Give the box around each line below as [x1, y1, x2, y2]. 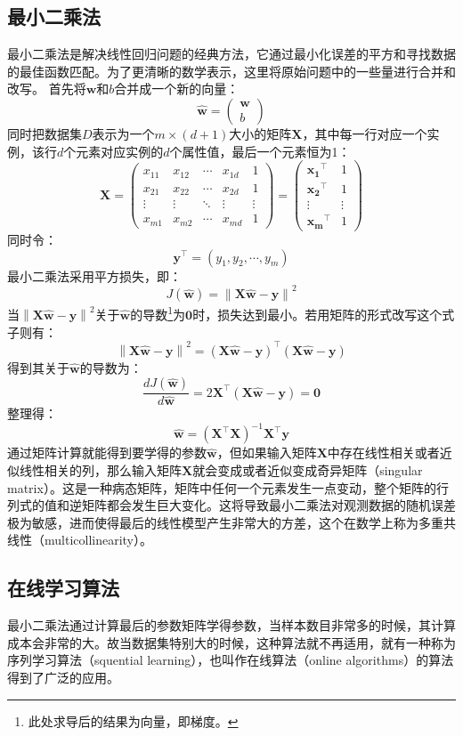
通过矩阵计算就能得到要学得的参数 [7, 443, 207, 462]
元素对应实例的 [76, 142, 164, 160]
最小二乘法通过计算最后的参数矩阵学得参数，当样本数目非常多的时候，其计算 [7, 616, 456, 635]
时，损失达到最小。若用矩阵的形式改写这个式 [192, 304, 455, 323]
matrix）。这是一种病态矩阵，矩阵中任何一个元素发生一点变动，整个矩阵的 [7, 478, 436, 497]
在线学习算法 [7, 574, 119, 602]
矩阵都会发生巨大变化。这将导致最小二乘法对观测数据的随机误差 [81, 496, 456, 514]
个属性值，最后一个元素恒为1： [169, 142, 351, 160]
